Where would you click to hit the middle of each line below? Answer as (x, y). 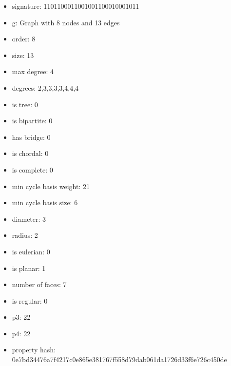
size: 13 (23, 55)
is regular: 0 (30, 300)
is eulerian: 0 (31, 251)
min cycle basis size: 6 (45, 202)
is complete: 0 (32, 169)
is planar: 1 (29, 268)
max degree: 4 (33, 71)
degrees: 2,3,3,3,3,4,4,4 (45, 87)
